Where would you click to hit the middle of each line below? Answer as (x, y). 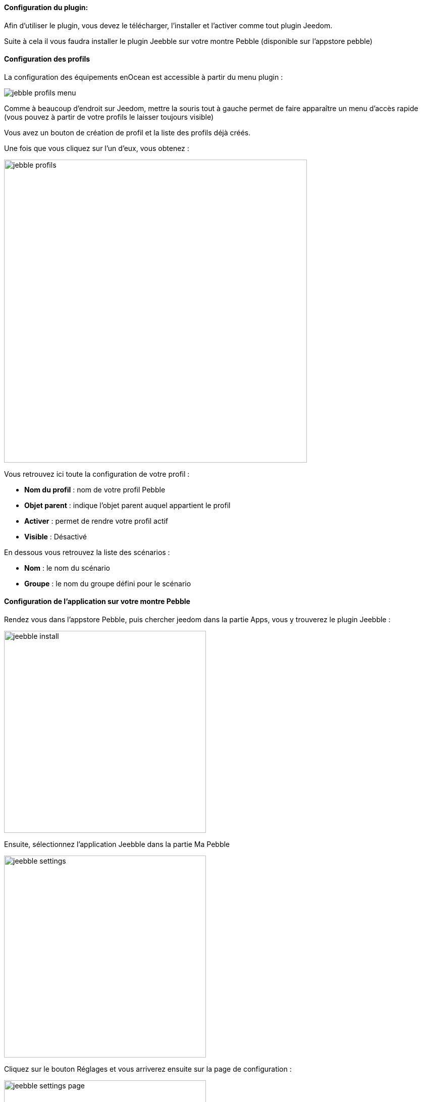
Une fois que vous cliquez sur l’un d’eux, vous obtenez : (97, 148)
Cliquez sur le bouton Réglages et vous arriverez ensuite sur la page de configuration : (148, 1069)
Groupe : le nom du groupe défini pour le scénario (108, 583)
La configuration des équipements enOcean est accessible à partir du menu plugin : (144, 77)
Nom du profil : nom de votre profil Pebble (95, 489)
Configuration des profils (47, 59)
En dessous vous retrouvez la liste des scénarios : (87, 552)
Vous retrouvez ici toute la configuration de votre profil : (97, 474)
